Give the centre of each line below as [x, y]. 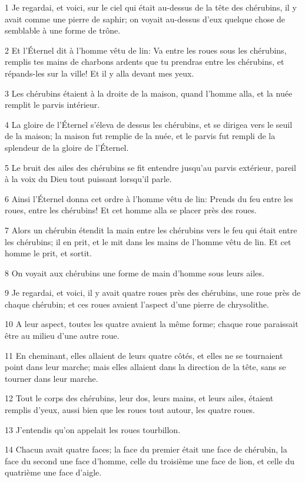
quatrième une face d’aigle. [53, 472]
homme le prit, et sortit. [48, 253]
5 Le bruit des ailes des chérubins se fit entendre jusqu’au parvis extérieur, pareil [150, 167]
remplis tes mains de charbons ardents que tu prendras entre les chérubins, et [145, 62]
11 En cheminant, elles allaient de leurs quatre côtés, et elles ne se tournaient [144, 355]
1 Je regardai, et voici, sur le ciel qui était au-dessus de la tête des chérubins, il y [151, 7]
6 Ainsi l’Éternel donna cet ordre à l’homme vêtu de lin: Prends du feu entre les [149, 198]
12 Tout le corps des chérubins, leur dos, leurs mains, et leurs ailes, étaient [139, 398]
